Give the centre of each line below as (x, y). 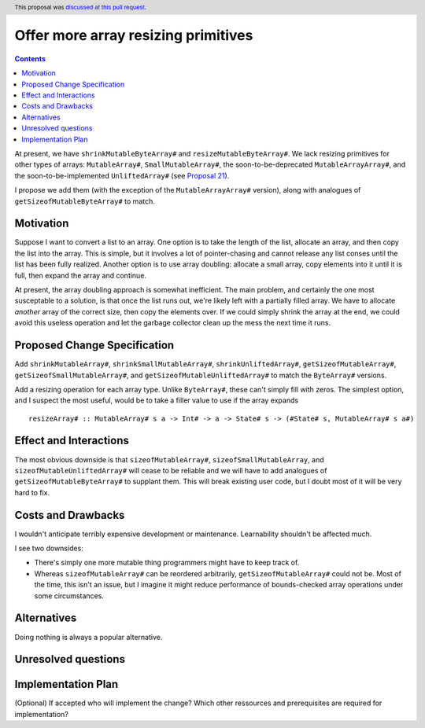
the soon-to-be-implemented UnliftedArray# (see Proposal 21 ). (122, 175)
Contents (30, 58)
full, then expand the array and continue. (81, 275)
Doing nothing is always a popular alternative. (89, 637)
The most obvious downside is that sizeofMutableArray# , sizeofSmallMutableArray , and (169, 459)
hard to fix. (32, 492)
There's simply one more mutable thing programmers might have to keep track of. (167, 563)
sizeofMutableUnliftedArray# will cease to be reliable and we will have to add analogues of (171, 470)
